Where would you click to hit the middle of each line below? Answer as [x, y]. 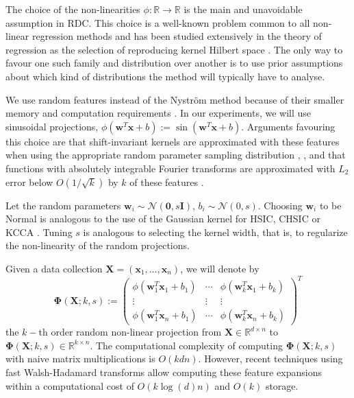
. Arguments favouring [288, 126]
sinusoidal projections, [52, 126]
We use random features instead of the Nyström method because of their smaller [175, 99]
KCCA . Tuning [39, 232]
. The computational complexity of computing [186, 345]
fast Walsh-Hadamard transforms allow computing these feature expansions [164, 372]
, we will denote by [220, 268]
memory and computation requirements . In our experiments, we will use [159, 113]
